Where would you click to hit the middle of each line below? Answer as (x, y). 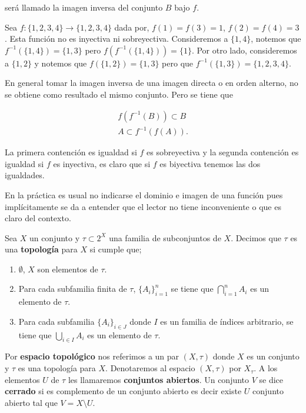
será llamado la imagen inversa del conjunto (84, 7)
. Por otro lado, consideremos (244, 50)
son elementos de (68, 269)
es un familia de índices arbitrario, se (227, 321)
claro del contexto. (38, 218)
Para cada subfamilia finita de (73, 289)
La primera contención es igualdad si (71, 152)
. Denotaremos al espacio (150, 368)
